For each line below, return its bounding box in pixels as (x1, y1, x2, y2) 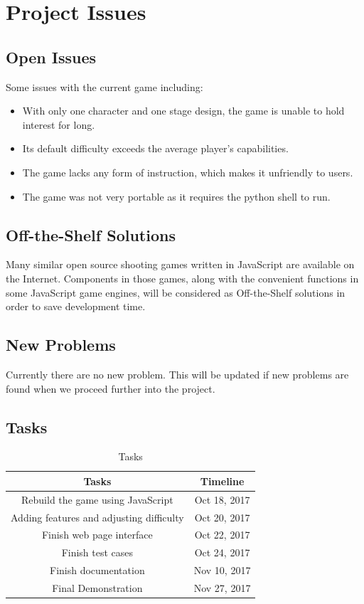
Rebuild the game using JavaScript (21, 492, 173, 507)
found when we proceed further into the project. (6, 381, 215, 396)
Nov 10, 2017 (193, 563, 251, 578)
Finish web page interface (41, 527, 153, 542)
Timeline (200, 473, 245, 488)
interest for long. (22, 117, 95, 132)
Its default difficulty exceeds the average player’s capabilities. (22, 141, 289, 156)
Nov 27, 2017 (193, 580, 251, 595)
